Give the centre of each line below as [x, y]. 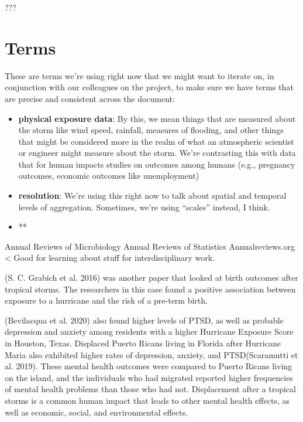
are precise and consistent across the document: [90, 98]
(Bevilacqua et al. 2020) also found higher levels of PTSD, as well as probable [144, 320]
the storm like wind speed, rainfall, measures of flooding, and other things [151, 130]
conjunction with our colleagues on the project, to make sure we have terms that [149, 87]
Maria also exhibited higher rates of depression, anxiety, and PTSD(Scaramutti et [151, 354]
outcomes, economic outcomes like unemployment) [109, 176]
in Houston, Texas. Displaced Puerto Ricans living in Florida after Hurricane [143, 343]
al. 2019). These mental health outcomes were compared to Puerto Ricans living [149, 366]
